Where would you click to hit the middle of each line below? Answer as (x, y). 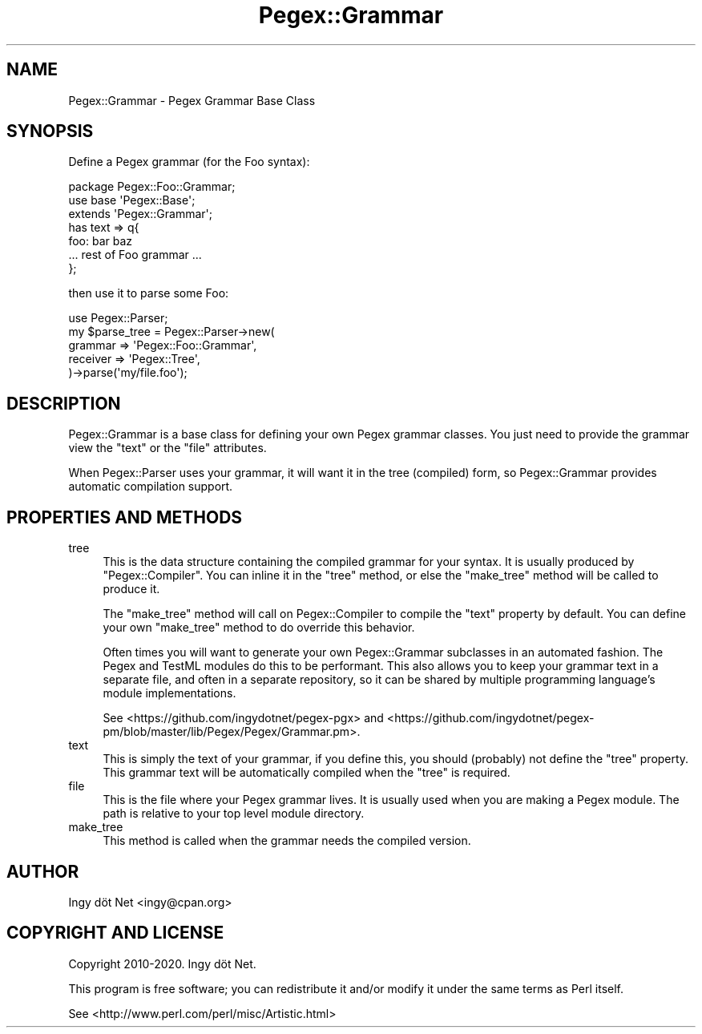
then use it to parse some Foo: (149, 293)
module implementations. (169, 693)
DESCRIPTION (64, 403)
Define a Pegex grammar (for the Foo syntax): (189, 162)
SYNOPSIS (50, 131)
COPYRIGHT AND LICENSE (115, 933)
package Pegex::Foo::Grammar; (152, 187)
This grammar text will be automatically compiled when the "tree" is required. (307, 773)
